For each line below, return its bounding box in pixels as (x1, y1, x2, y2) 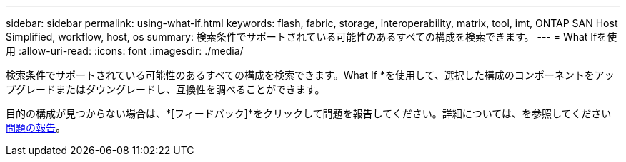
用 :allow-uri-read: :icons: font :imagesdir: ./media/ (6, 45, 244, 57)
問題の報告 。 (6, 121, 66, 134)
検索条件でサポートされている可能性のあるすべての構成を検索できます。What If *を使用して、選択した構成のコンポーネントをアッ (6, 69, 615, 81)
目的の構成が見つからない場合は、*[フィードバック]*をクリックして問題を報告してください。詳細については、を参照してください (6, 107, 612, 119)
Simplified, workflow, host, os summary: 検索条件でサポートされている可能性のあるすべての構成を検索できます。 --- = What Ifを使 (6, 31, 617, 43)
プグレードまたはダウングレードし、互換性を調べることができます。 (6, 83, 325, 95)
